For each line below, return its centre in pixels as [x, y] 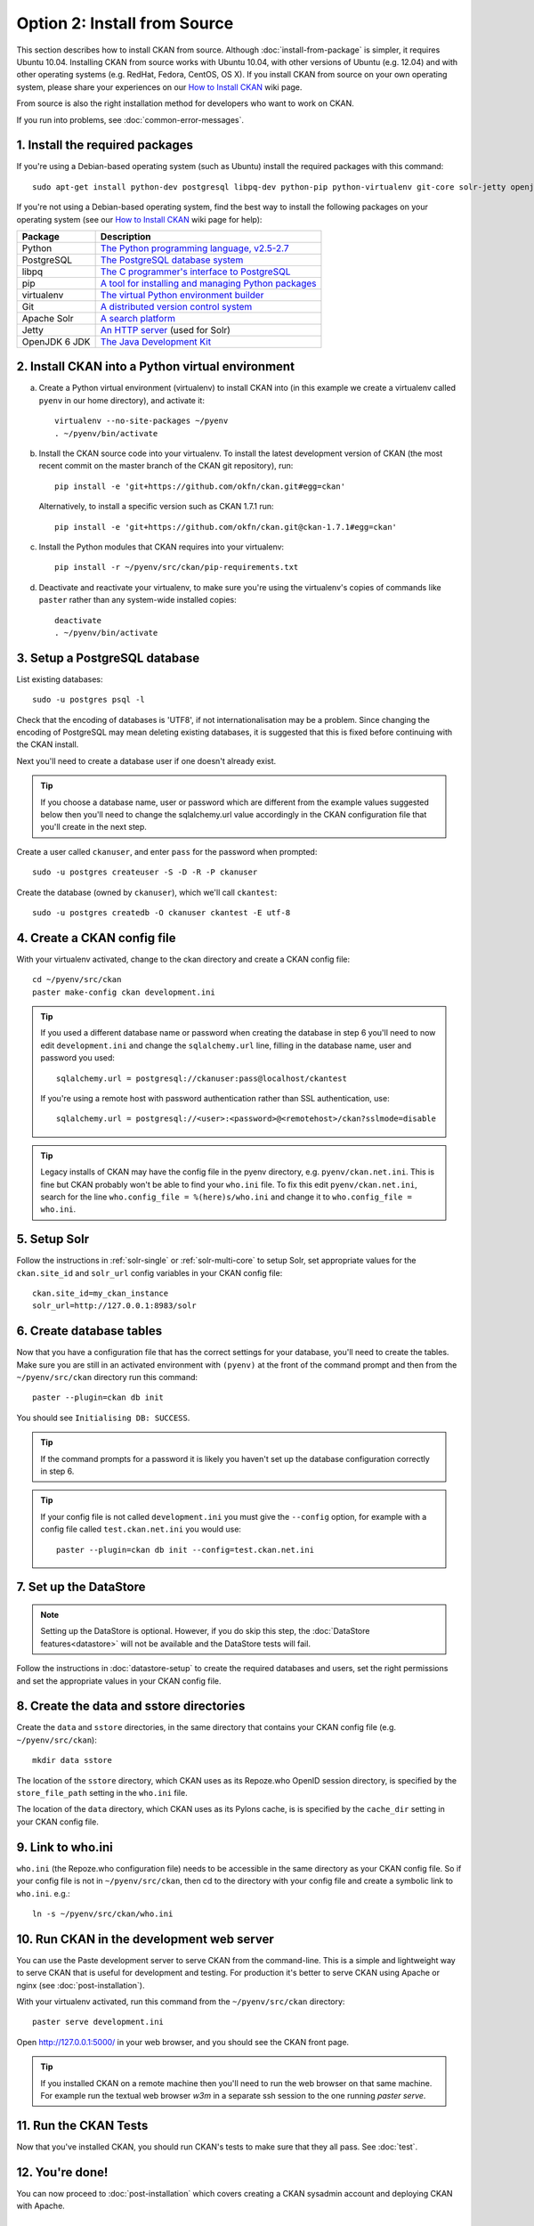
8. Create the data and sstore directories [131, 1706]
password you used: [78, 1058]
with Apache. [41, 2206]
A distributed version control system [176, 306]
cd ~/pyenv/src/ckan [77, 980]
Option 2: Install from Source [125, 23]
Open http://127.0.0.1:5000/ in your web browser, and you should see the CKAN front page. [183, 2042]
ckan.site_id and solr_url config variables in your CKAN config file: [150, 1272]
